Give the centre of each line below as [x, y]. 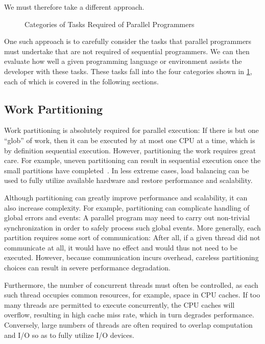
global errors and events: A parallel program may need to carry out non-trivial [127, 217]
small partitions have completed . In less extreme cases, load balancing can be [127, 170]
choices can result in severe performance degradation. [87, 268]
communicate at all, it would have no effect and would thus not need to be [121, 247]
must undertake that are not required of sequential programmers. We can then [127, 51]
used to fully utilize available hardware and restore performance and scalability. [128, 180]
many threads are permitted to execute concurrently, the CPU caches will [119, 304]
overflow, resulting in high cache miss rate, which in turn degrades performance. [129, 315]
